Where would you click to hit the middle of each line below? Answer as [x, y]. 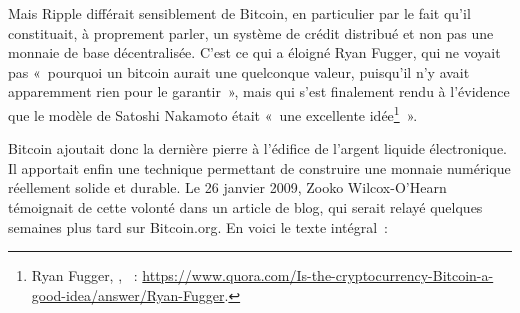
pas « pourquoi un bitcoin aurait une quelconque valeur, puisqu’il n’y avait [239, 71]
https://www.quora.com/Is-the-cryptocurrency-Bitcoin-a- [318, 275]
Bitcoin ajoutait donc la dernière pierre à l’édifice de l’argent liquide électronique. [258, 148]
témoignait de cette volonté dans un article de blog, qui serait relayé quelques [245, 207]
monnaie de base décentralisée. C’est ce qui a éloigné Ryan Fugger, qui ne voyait [254, 52]
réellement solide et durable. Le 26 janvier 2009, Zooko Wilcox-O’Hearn [227, 187]
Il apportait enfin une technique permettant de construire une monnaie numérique [259, 167]
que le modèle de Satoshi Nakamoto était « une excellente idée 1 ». [213, 113]
